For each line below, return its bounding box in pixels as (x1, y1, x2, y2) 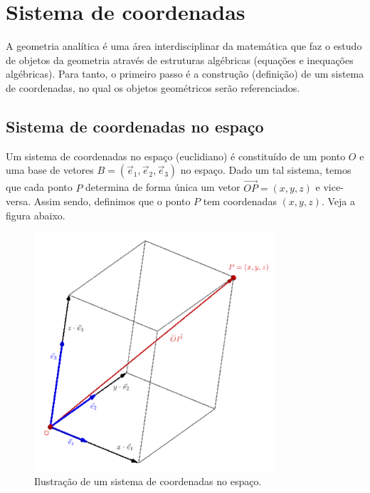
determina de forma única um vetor (85, 180, 240, 194)
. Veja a (321, 194, 355, 209)
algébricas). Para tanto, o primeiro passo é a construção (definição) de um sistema (6, 66, 364, 81)
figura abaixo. (6, 207, 65, 222)
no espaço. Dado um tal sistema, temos (180, 162, 351, 177)
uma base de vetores (6, 162, 94, 177)
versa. (6, 194, 31, 209)
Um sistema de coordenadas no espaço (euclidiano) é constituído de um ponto (6, 148, 346, 163)
